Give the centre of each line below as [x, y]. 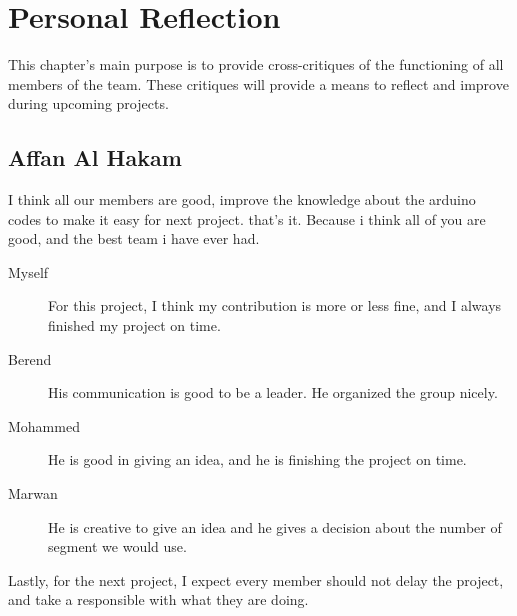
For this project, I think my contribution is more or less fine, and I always [275, 305]
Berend [30, 358]
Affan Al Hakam [95, 157]
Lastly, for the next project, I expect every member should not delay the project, [256, 579]
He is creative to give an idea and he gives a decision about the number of [275, 526]
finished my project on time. [134, 325]
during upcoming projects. [88, 103]
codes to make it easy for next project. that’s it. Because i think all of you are [247, 218]
